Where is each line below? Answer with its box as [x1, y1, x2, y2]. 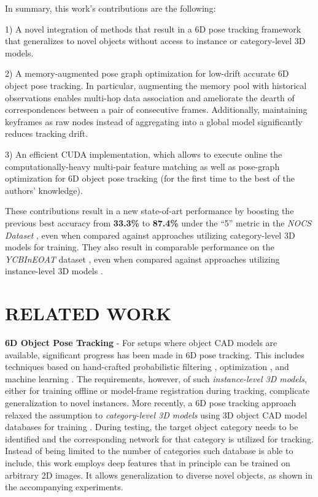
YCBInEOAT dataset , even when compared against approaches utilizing [5, 252, 280, 265]
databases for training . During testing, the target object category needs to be [5, 420, 298, 433]
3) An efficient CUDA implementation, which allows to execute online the [5, 147, 282, 160]
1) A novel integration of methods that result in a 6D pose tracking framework [5, 22, 301, 35]
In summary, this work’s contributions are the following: [5, 2, 216, 14]
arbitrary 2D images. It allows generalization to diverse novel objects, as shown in [5, 468, 312, 481]
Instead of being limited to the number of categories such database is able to [5, 444, 293, 457]
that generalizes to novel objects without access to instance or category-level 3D [5, 34, 306, 47]
